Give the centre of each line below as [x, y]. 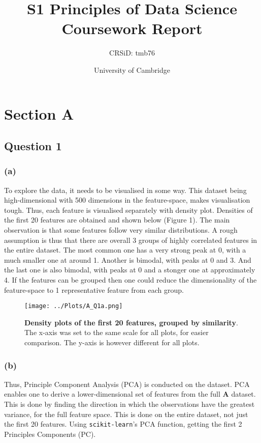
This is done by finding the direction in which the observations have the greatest [129, 404]
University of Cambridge [132, 70]
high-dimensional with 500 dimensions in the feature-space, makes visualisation [127, 200]
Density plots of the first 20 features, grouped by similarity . [131, 322]
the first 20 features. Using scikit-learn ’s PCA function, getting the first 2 [123, 424]
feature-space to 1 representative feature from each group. [94, 289]
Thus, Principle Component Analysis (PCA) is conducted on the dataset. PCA [127, 384]
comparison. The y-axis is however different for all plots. [112, 342]
